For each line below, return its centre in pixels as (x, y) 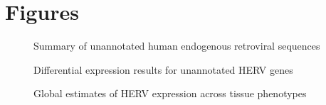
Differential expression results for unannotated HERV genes (163, 69)
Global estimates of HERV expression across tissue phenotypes (170, 93)
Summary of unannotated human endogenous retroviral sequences (177, 46)
